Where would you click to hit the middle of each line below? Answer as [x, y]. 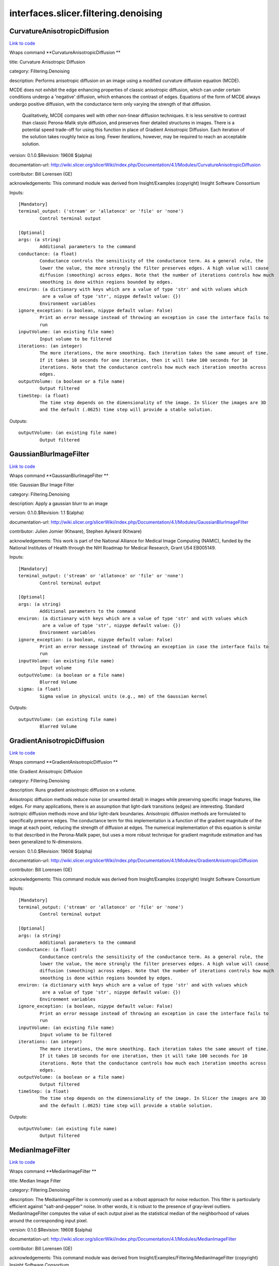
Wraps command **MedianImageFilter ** [53, 1171]
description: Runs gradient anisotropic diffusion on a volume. [73, 790]
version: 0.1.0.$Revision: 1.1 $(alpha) [47, 513]
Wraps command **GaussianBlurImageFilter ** [59, 476]
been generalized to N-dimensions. [46, 842]
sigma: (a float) [40, 689]
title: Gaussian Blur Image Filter [42, 485]
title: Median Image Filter [35, 1180]
